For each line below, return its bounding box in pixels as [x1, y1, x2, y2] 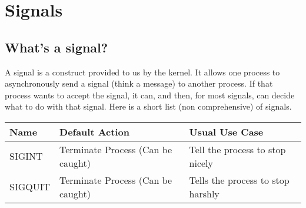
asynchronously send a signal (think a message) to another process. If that [5, 77, 273, 90]
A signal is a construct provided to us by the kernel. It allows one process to [5, 65, 280, 78]
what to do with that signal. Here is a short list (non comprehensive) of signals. [5, 100, 292, 113]
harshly [189, 186, 219, 200]
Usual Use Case [189, 124, 264, 138]
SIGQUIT [9, 180, 51, 194]
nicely [189, 156, 213, 170]
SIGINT [9, 149, 43, 163]
